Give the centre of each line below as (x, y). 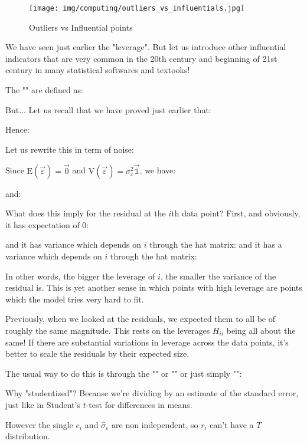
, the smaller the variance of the (218, 276)
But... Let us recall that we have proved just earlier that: (108, 109)
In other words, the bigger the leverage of (80, 276)
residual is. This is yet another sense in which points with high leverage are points (154, 287)
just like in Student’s (43, 404)
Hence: (17, 129)
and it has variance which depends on (74, 244)
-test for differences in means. (139, 404)
